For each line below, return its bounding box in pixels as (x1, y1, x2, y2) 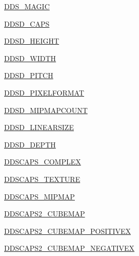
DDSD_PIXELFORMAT (4, 87, 84, 98)
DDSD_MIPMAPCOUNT (4, 104, 88, 115)
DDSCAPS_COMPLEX (4, 156, 81, 167)
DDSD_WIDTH (4, 52, 56, 63)
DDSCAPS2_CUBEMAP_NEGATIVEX (4, 243, 135, 253)
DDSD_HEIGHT (4, 35, 59, 46)
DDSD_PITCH (4, 70, 53, 81)
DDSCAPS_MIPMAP (4, 191, 75, 202)
